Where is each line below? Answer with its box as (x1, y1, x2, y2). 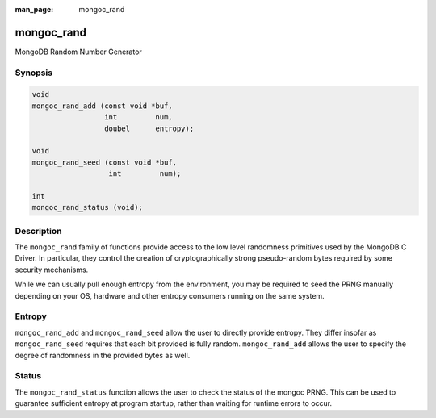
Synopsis (15, 67, 52, 78)
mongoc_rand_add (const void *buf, (31, 101, 173, 111)
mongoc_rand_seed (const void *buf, (31, 157, 178, 167)
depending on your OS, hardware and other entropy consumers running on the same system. (15, 291, 325, 300)
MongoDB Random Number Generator (15, 47, 143, 56)
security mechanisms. (15, 265, 89, 274)
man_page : (15, 5, 54, 14)
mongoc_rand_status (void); (31, 203, 143, 212)
